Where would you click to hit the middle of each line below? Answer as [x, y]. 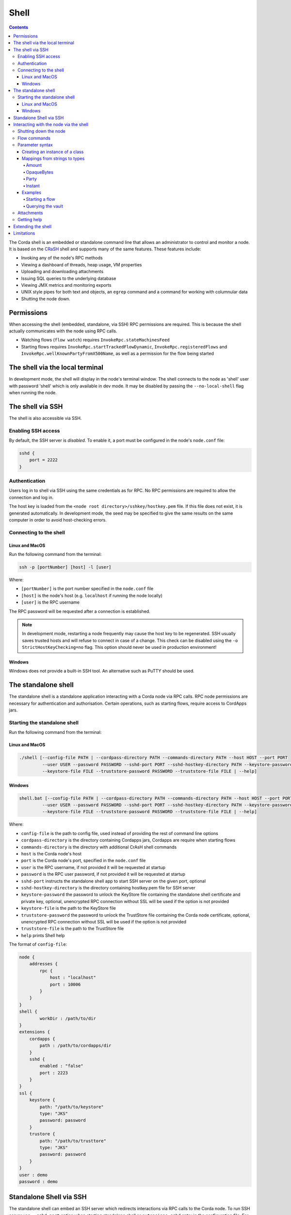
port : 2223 [54, 1073]
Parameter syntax [35, 145]
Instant [33, 186]
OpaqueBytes [40, 172]
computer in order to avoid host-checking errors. [58, 520]
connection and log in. [31, 497]
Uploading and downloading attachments [62, 272]
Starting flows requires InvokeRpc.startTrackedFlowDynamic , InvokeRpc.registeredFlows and [124, 347]
